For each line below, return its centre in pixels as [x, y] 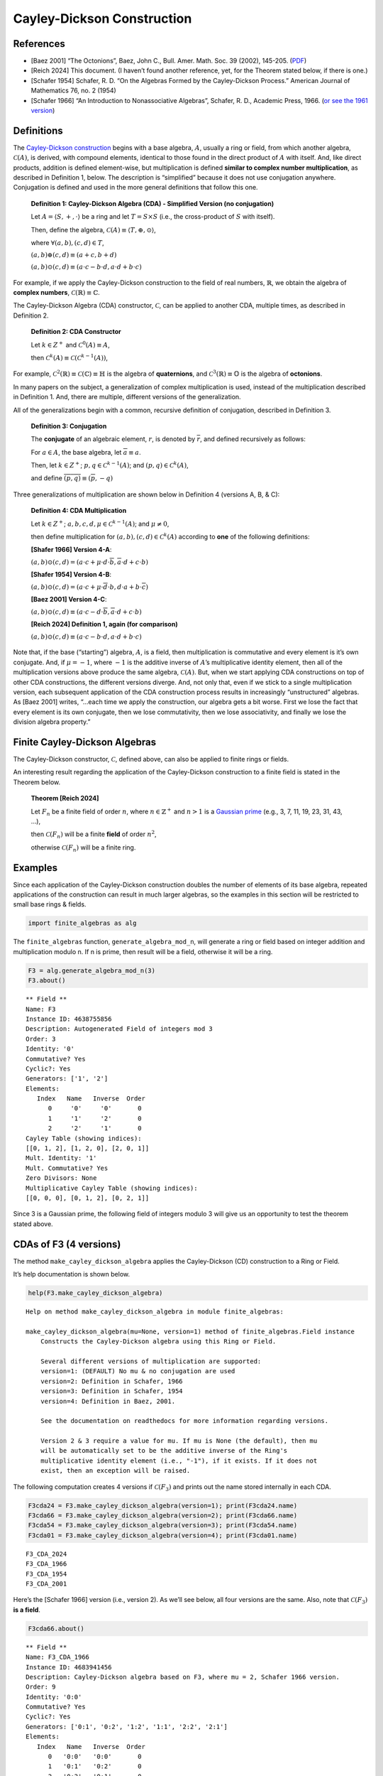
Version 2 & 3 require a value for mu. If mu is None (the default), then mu [179, 1441]
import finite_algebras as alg [83, 923]
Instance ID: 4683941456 [69, 1667]
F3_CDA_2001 [46, 1583]
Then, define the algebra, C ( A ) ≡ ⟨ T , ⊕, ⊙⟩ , [93, 229]
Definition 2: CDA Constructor [76, 332]
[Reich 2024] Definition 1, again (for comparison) [104, 624]
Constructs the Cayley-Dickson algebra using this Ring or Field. [158, 1342]
